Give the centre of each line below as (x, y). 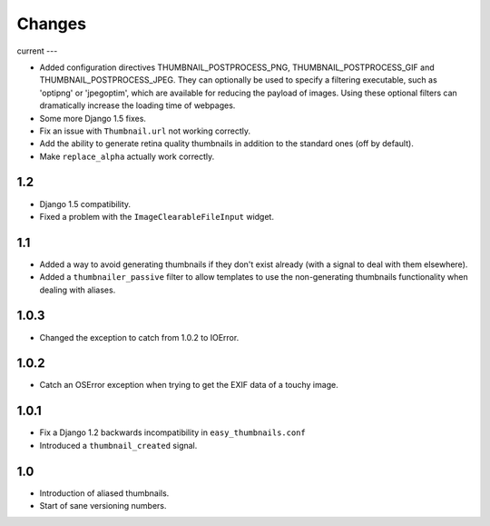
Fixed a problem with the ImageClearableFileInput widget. (157, 216)
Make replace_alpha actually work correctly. (127, 156)
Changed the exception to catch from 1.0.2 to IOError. (139, 337)
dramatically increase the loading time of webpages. (137, 105)
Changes (51, 24)
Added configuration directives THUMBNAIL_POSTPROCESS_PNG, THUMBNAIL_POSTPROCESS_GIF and (237, 67)
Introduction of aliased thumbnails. (104, 493)
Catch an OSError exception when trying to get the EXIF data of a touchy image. (189, 385)
